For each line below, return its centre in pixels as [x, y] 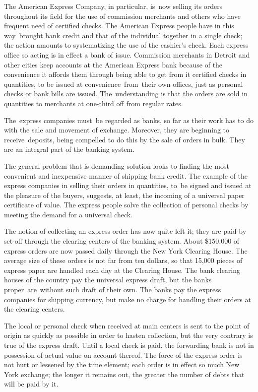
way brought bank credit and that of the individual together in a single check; [123, 35]
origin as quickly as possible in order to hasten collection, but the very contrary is [129, 335]
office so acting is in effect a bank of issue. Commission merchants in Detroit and [127, 54]
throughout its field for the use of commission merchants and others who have [122, 16]
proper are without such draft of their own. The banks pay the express [113, 290]
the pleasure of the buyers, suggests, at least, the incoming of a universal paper [124, 195]
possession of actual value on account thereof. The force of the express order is [123, 355]
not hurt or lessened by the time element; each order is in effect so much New [122, 364]
